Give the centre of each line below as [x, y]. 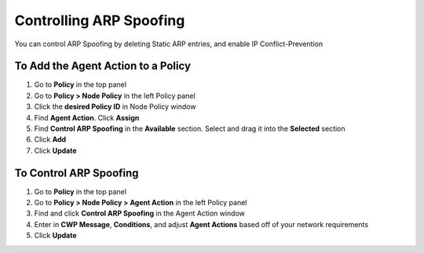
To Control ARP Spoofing [77, 173]
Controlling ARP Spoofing [100, 20]
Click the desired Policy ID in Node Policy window [115, 107]
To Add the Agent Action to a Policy [103, 66]
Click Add [50, 139]
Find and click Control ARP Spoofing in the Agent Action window [139, 213]
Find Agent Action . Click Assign [87, 117]
